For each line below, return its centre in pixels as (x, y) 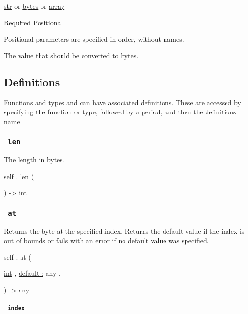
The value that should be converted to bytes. (71, 55)
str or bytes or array (34, 6)
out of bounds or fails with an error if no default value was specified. (106, 240)
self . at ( (18, 257)
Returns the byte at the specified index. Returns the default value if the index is (124, 231)
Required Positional (33, 22)
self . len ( (19, 176)
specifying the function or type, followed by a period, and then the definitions (120, 112)
